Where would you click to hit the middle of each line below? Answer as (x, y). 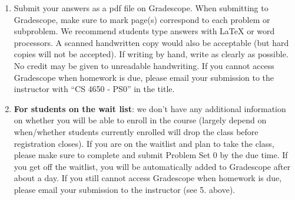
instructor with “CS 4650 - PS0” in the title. (94, 89)
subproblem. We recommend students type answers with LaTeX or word (144, 31)
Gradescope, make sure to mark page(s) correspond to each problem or (142, 19)
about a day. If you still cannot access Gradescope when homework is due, (148, 178)
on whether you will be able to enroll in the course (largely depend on (140, 120)
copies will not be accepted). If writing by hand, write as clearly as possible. (151, 54)
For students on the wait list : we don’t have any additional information (150, 108)
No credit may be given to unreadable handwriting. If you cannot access (144, 65)
